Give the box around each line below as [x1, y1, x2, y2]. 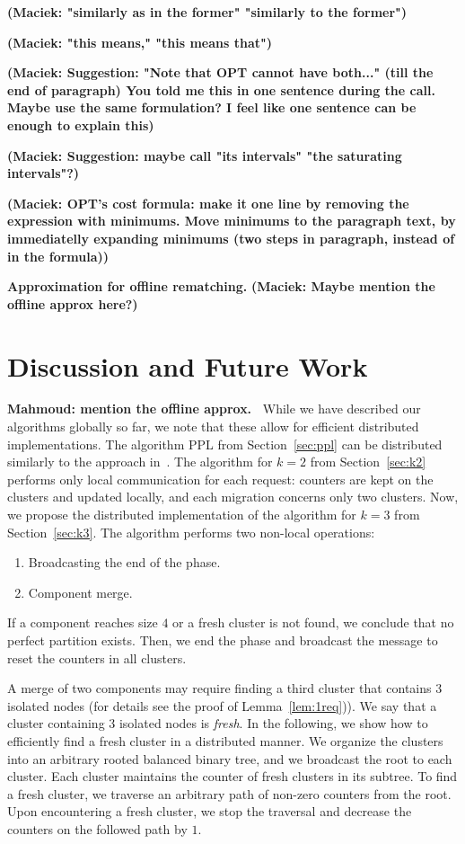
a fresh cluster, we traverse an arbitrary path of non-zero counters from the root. [7, 784, 452, 803]
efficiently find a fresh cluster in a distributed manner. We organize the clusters [7, 731, 443, 750]
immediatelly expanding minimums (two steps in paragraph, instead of [7, 228, 455, 247]
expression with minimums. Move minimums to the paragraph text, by [7, 211, 456, 230]
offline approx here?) [7, 294, 138, 313]
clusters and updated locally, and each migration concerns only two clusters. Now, [7, 487, 459, 506]
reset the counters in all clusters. [7, 648, 187, 667]
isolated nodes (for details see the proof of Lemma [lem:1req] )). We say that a [7, 696, 437, 715]
